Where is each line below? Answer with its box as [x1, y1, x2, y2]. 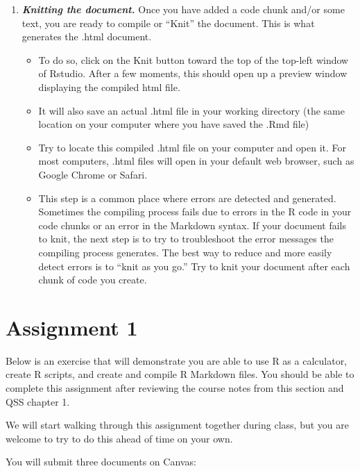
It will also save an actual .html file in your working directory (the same [38, 103, 345, 117]
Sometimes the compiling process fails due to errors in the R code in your [38, 204, 352, 219]
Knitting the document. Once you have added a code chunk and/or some [22, 2, 345, 16]
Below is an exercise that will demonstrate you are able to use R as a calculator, [6, 353, 348, 367]
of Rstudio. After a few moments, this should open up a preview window [38, 66, 348, 81]
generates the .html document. [22, 29, 152, 44]
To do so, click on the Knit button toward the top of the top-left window [38, 52, 349, 67]
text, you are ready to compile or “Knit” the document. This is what [22, 15, 315, 30]
